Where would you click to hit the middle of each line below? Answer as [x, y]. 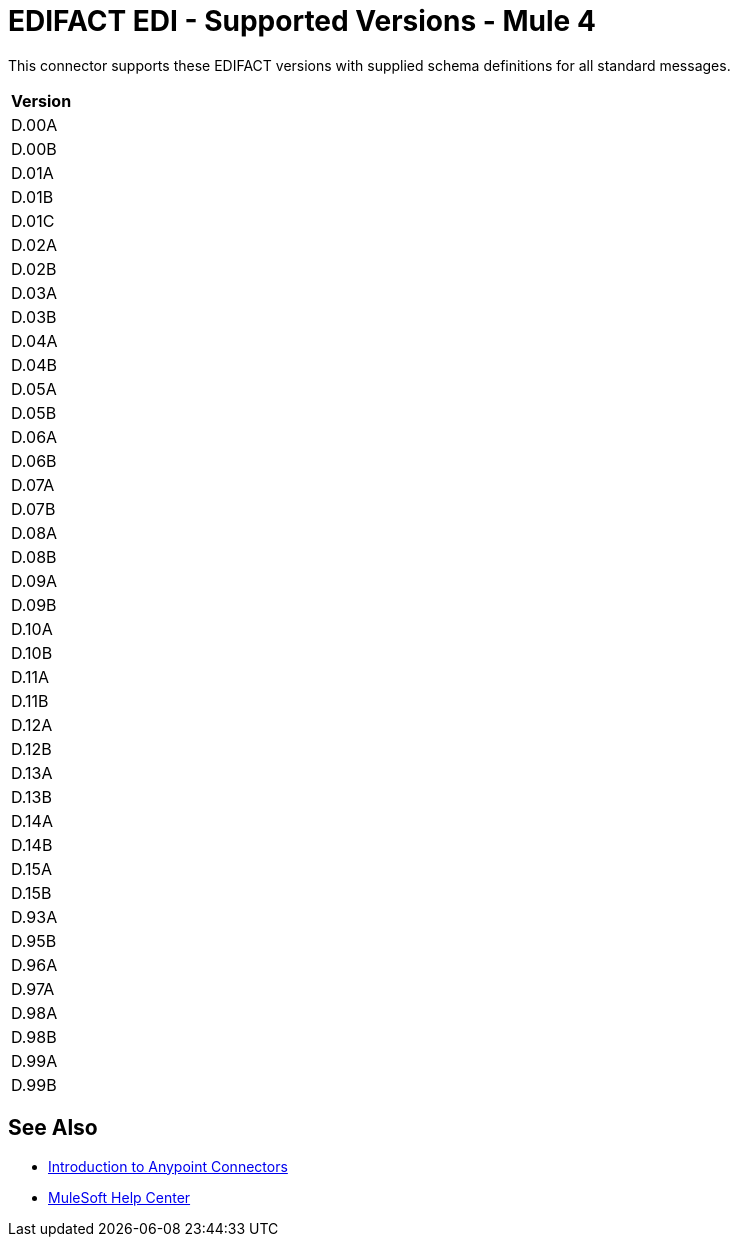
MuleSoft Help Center [119, 1197]
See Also [53, 1128]
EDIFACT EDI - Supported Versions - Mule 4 [302, 21]
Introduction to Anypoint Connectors [168, 1166]
